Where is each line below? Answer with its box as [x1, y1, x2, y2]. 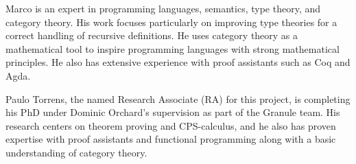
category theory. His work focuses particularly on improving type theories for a [5, 14, 337, 29]
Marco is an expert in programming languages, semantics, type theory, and [5, 1, 321, 15]
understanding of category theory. [5, 145, 147, 159]
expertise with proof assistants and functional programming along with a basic [5, 132, 336, 146]
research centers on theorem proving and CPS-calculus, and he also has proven [5, 118, 336, 132]
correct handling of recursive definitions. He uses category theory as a [5, 28, 298, 43]
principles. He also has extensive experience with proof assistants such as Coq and [5, 55, 351, 69]
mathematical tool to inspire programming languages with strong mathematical [5, 41, 340, 56]
